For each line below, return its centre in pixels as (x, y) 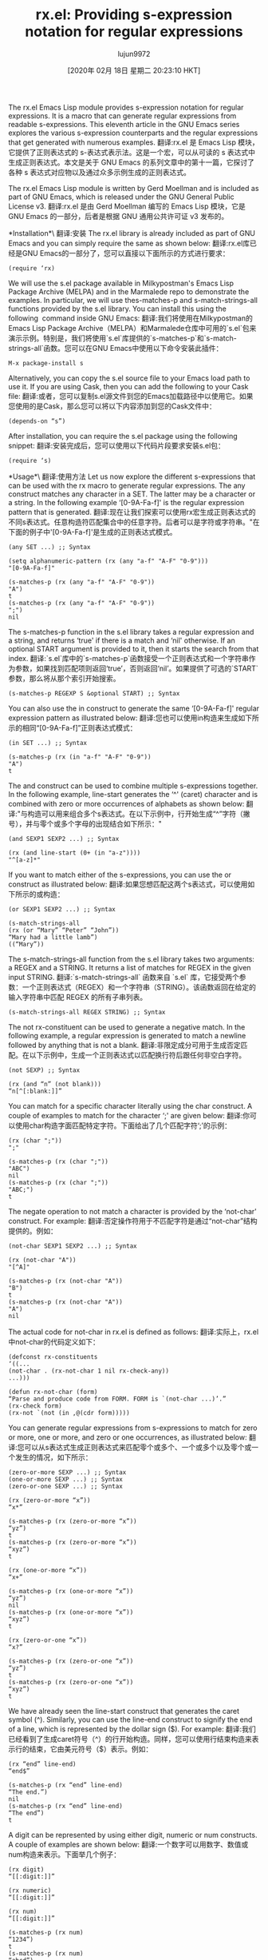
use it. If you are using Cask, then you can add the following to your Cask (128, 386)
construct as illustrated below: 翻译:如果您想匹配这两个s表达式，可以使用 (128, 884)
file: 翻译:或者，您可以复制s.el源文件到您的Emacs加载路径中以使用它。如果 (131, 396)
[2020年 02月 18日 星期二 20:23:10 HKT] (134, 70)
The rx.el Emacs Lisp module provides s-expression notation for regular (126, 107)
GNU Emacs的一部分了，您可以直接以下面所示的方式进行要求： (126, 253)
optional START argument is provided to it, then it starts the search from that (134, 648)
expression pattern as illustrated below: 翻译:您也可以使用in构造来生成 (123, 718)
